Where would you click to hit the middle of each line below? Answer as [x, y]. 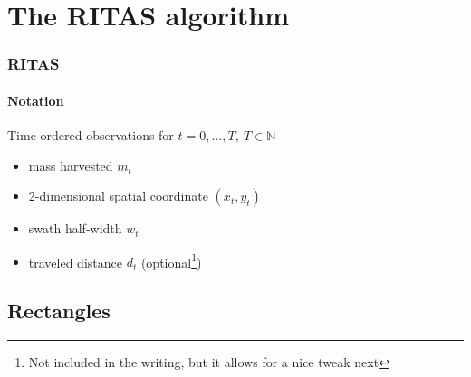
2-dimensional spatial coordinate [118, 196]
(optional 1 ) [171, 260]
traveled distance [75, 262]
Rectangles [59, 311]
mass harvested [71, 165]
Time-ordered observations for [91, 135]
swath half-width [75, 228]
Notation [36, 100]
